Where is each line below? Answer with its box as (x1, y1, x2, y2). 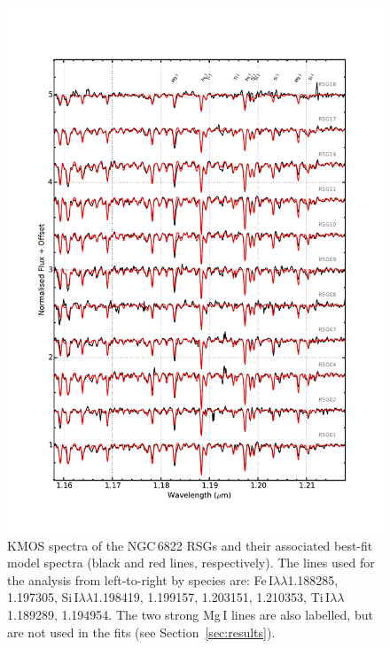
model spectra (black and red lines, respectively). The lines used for (7, 553, 375, 572)
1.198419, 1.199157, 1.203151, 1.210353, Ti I (92, 588, 331, 606)
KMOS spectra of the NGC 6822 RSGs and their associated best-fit (7, 536, 373, 554)
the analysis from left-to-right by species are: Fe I (7, 570, 274, 589)
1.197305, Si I (7, 588, 79, 606)
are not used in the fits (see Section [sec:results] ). (7, 622, 276, 641)
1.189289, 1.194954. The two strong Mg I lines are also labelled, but (7, 605, 373, 623)
